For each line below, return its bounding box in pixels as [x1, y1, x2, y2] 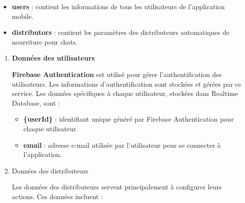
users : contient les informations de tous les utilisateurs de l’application [12, 1, 225, 11]
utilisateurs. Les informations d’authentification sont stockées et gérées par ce [12, 78, 242, 89]
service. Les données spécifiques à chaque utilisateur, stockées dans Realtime [12, 88, 238, 98]
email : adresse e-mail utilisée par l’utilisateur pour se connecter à [23, 140, 221, 150]
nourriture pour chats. [12, 36, 78, 47]
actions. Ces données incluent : [12, 191, 103, 201]
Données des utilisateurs [12, 53, 95, 63]
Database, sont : [12, 97, 60, 108]
